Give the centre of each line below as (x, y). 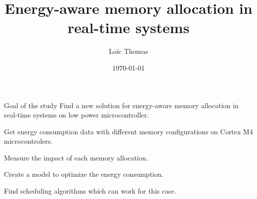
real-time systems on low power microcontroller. (77, 115)
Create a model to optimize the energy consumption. (84, 174)
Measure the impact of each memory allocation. (76, 157)
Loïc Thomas (128, 51)
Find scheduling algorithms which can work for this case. (90, 191)
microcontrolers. (28, 141)
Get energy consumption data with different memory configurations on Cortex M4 (128, 131)
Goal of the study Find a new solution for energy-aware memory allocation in (121, 105)
